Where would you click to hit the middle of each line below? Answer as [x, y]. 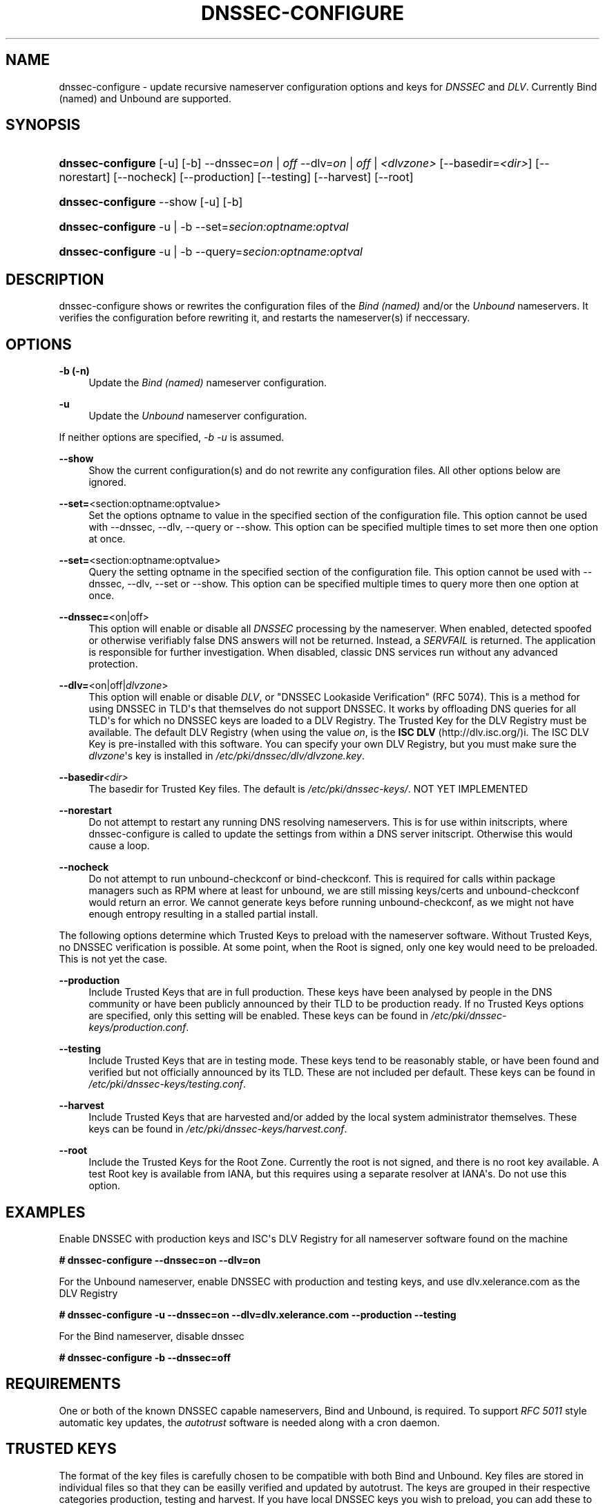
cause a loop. [119, 846]
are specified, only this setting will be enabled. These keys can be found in [258, 1016]
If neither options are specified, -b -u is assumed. [172, 437]
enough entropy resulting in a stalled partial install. [203, 914]
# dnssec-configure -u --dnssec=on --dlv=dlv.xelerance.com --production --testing [258, 1314]
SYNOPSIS [43, 125]
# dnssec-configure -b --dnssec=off [145, 1357]
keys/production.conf [137, 1028]
